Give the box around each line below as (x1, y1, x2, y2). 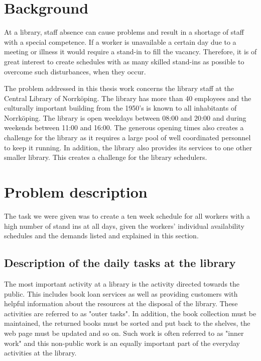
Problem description (4, 182, 148, 202)
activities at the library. (4, 347, 77, 358)
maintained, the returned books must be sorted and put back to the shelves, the (4, 318, 250, 328)
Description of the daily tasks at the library (4, 255, 236, 270)
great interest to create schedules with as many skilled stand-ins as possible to (4, 56, 244, 66)
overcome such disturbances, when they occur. (4, 66, 146, 76)
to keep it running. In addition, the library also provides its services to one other (4, 142, 252, 152)
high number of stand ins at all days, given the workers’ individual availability (4, 220, 244, 231)
